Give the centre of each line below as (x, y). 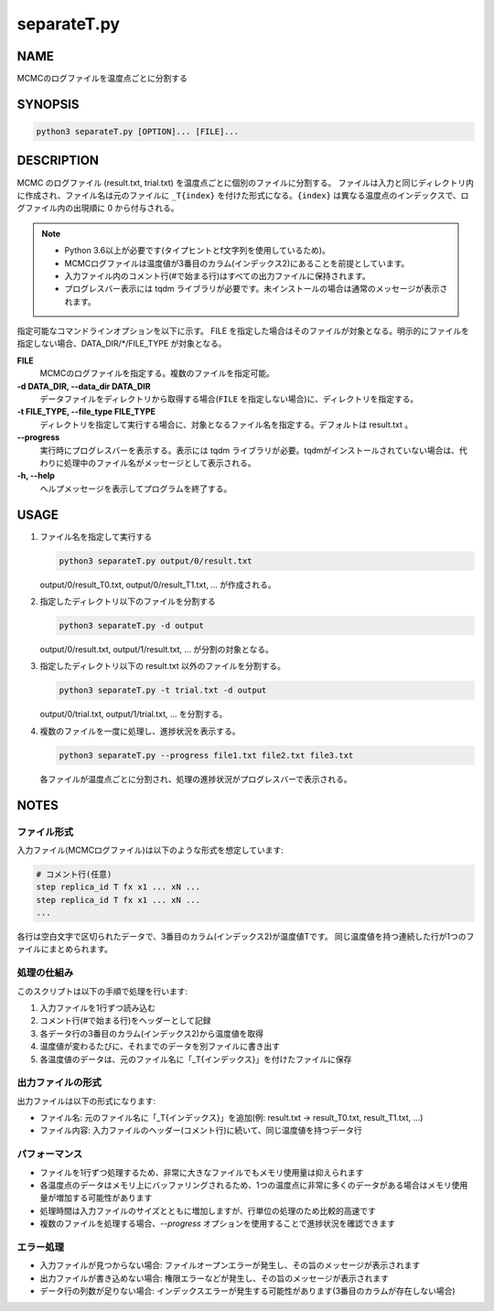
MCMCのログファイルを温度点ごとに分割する (102, 79)
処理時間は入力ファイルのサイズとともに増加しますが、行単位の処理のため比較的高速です (208, 1210)
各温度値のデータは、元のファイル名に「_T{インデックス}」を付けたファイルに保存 (196, 1059)
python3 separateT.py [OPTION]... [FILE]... (138, 132)
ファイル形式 (45, 832)
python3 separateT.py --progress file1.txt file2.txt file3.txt (206, 755)
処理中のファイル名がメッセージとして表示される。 (160, 463)
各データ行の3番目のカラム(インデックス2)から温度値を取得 (152, 1033)
